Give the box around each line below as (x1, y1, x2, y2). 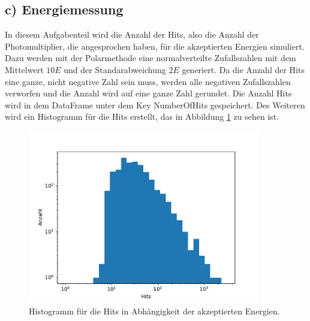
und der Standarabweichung (64, 63, 166, 75)
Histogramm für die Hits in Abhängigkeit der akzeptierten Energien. (29, 304, 280, 317)
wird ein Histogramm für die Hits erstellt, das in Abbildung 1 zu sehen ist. (5, 110, 279, 123)
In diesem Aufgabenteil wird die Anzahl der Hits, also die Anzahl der (5, 28, 259, 41)
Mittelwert (5, 63, 44, 75)
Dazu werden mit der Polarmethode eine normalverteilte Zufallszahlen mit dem (5, 52, 296, 64)
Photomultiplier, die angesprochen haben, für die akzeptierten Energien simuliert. (5, 40, 305, 52)
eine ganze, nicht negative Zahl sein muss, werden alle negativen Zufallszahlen (5, 75, 291, 87)
